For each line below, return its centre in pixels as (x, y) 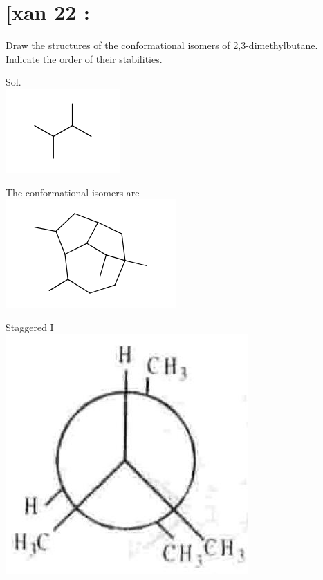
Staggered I (30, 327)
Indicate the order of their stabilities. (84, 58)
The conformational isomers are (73, 192)
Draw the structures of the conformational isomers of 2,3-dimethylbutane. (162, 45)
